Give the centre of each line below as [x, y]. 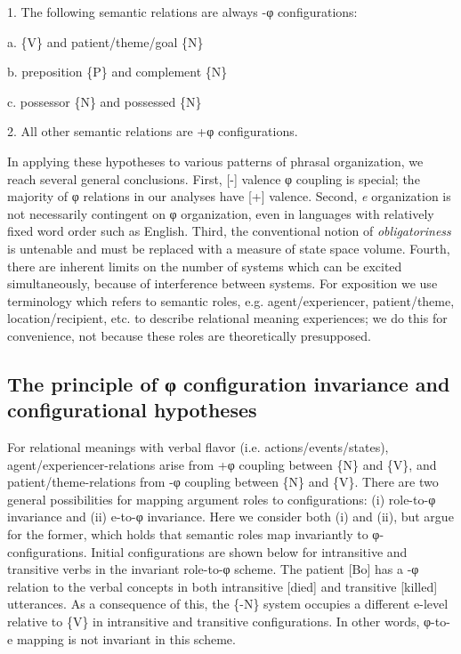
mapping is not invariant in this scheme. [126, 638]
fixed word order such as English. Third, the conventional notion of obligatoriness [229, 231]
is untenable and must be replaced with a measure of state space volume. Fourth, [229, 248]
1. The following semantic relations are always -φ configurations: [182, 12]
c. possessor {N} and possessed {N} [105, 101]
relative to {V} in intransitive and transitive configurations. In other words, [214, 622]
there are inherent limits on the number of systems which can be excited [205, 266]
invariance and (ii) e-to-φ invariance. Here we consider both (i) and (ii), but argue [230, 517]
